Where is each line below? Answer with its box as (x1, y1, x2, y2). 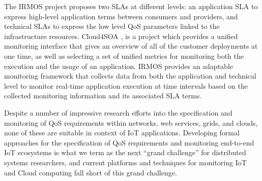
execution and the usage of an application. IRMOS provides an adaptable (4, 60, 233, 71)
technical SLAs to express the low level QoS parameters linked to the (4, 21, 220, 31)
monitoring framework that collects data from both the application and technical (4, 70, 256, 81)
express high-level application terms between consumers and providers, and (4, 11, 238, 21)
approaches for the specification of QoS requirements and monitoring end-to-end (4, 137, 254, 148)
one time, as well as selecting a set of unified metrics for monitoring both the (4, 50, 244, 61)
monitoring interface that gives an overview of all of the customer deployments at (4, 41, 258, 51)
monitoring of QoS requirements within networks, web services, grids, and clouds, (4, 117, 258, 128)
